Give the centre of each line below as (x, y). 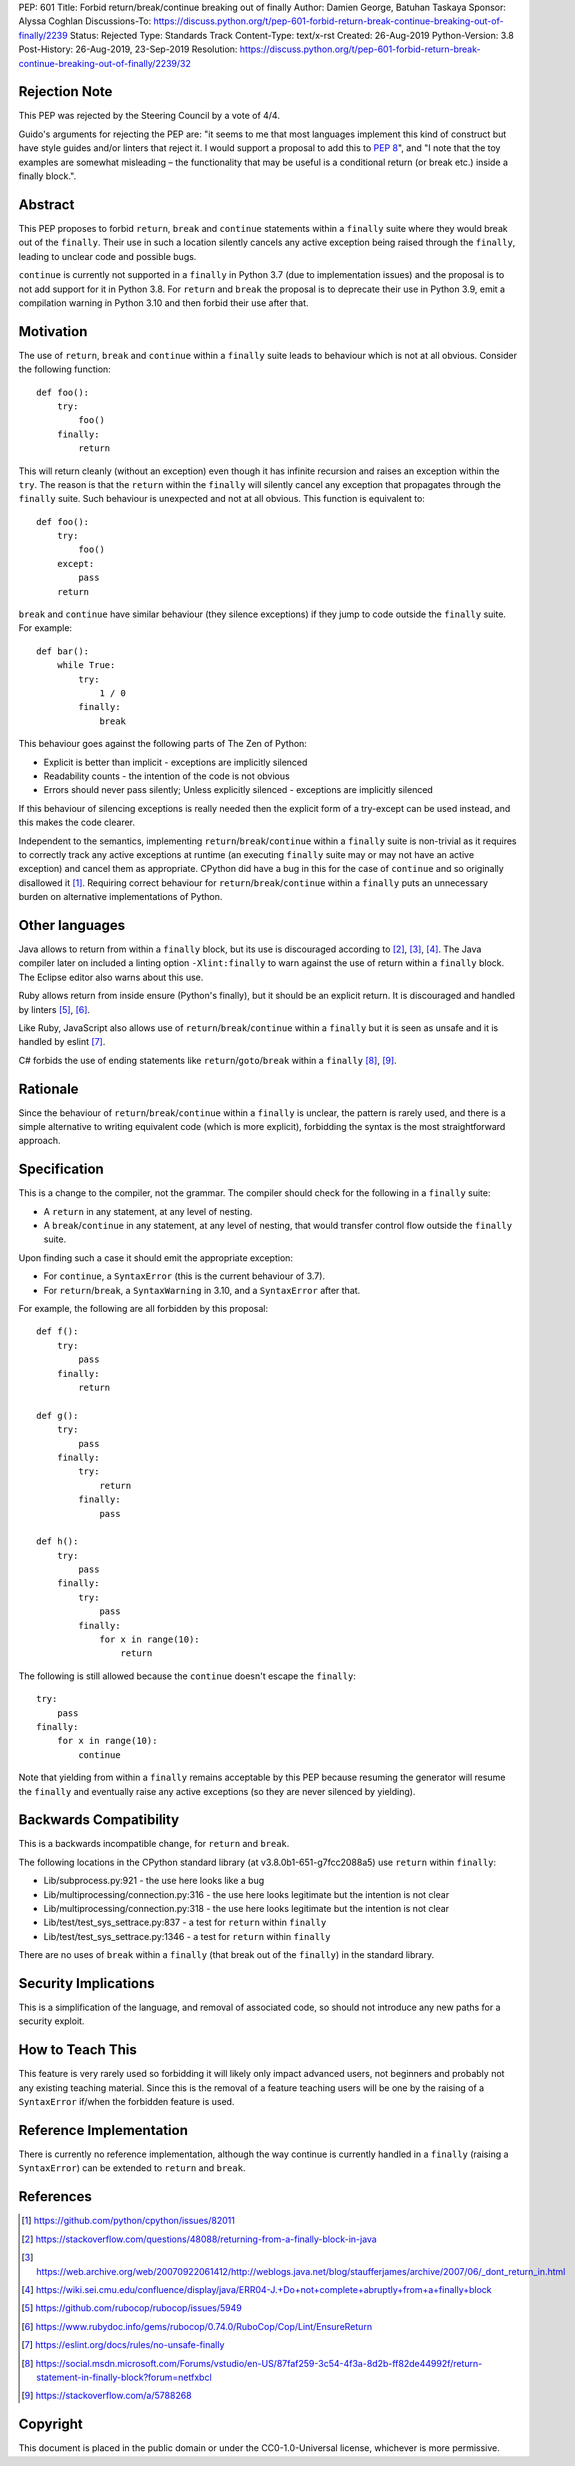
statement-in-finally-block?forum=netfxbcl (124, 2377)
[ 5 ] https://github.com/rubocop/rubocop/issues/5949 (131, 2308)
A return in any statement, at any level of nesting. (148, 1211)
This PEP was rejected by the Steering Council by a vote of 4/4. (149, 116)
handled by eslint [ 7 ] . (62, 1042)
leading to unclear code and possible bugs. (107, 256)
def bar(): (63, 651)
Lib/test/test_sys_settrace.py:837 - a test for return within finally (185, 1922)
